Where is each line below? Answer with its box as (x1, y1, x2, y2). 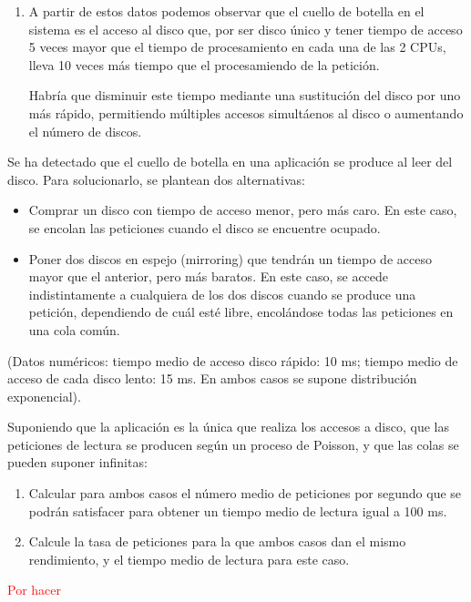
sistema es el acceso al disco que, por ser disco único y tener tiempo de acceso (28, 19, 463, 38)
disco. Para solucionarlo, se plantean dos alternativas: (7, 169, 305, 189)
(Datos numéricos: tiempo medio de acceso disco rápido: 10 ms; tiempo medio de (7, 351, 458, 370)
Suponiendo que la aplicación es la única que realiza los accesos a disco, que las (7, 417, 450, 436)
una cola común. (28, 320, 120, 339)
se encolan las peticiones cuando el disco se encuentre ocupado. (28, 218, 381, 237)
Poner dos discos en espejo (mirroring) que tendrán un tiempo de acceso (28, 249, 432, 268)
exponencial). (7, 386, 81, 405)
